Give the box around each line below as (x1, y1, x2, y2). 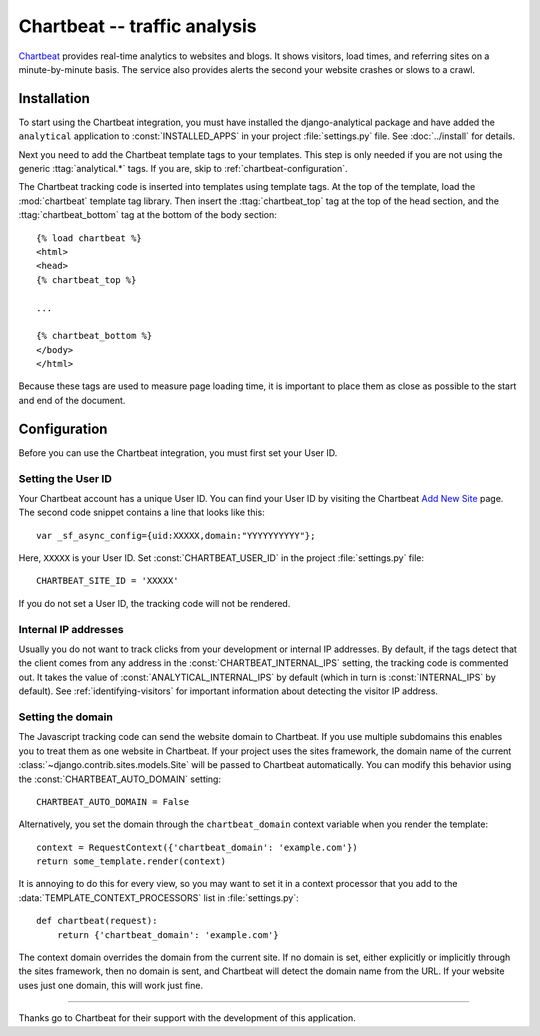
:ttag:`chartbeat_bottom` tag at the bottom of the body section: (18, 209, 277, 221)
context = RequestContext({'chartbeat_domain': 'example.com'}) (36, 841, 359, 853)
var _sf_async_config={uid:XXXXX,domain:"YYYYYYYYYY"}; (36, 530, 316, 541)
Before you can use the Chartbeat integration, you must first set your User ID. (18, 446, 338, 459)
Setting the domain (18, 710, 114, 724)
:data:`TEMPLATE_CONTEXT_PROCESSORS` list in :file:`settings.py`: (18, 891, 299, 904)
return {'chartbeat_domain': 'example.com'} (56, 929, 279, 940)
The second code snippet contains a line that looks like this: (18, 506, 265, 519)
